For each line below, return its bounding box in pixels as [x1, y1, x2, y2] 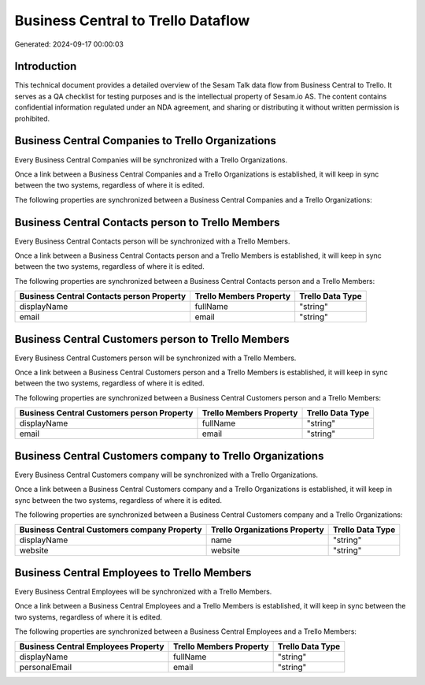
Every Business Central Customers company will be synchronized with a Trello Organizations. [14, 470, 319, 479]
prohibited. [14, 114, 50, 123]
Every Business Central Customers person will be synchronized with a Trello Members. [14, 353, 297, 363]
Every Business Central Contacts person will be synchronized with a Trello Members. [14, 236, 290, 246]
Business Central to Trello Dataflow [14, 12, 250, 29]
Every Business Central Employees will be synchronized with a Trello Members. [14, 586, 272, 596]
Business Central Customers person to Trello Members [14, 332, 290, 346]
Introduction [14, 60, 77, 73]
